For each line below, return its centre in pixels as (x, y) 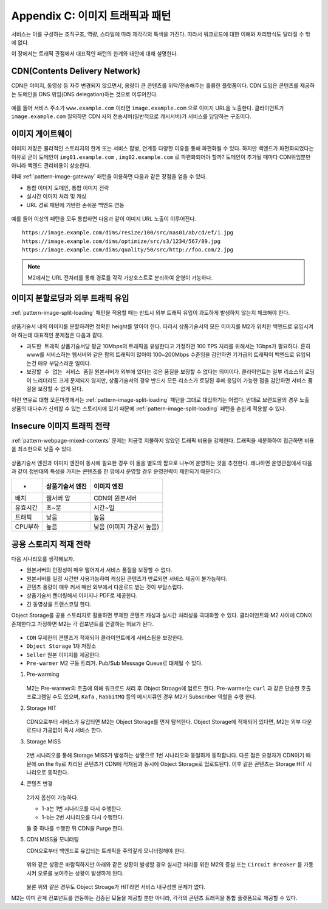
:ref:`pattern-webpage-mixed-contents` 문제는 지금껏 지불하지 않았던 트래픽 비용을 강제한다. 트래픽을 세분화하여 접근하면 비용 (163, 440)
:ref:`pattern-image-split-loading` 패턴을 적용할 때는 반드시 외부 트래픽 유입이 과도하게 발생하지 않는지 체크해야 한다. (151, 312)
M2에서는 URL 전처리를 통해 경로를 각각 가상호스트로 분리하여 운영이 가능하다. (120, 278)
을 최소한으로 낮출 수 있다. (42, 449)
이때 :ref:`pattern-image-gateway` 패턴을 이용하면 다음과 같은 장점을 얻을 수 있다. (109, 177)
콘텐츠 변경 (39, 784)
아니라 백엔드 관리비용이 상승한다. (51, 166)
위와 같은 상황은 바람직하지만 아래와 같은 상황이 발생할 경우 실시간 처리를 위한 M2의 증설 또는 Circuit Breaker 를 (164, 865)
